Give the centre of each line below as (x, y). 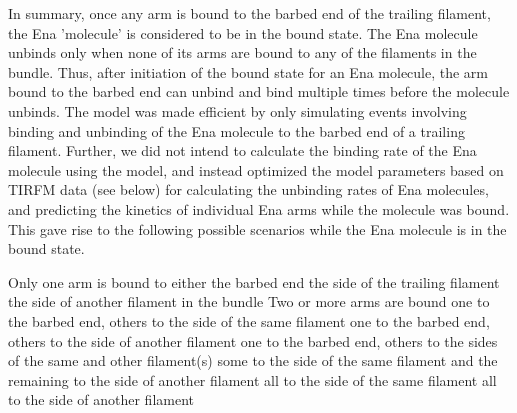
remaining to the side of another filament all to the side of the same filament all (252, 379)
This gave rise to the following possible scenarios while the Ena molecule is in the (257, 228)
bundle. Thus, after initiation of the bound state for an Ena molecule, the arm (248, 71)
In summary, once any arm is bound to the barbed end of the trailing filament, (249, 13)
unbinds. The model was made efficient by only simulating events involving (237, 110)
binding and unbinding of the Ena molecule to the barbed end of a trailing (236, 130)
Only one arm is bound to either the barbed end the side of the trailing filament (254, 281)
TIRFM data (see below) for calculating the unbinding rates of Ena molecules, (248, 189)
